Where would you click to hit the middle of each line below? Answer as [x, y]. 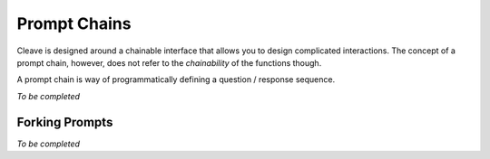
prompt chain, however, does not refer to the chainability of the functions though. [169, 62]
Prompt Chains [74, 23]
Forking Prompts [65, 122]
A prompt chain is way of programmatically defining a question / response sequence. [176, 79]
